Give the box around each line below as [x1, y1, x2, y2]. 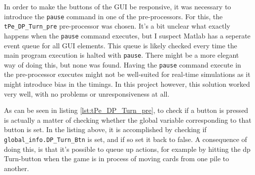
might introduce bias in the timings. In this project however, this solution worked [4, 79, 250, 89]
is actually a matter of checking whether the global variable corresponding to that [4, 114, 252, 125]
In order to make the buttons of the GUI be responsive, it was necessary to [4, 1, 231, 11]
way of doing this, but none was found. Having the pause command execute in [4, 59, 241, 70]
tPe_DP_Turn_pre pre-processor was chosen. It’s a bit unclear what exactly [4, 21, 230, 31]
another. [4, 163, 29, 173]
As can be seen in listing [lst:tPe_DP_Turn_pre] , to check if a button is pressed [4, 105, 249, 115]
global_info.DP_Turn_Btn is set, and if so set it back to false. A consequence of [4, 134, 247, 144]
